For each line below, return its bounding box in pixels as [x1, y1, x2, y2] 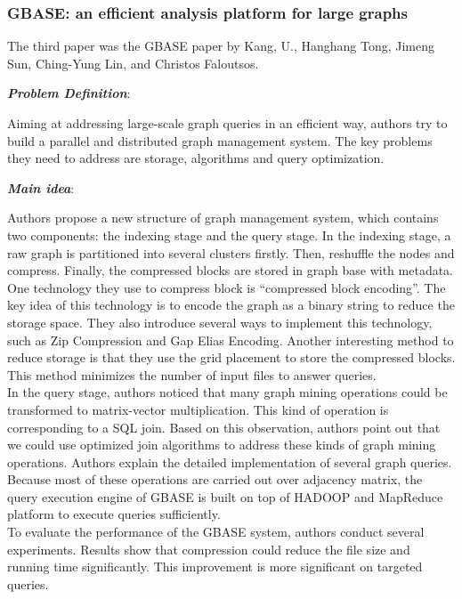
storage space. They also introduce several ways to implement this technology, [7, 312, 433, 331]
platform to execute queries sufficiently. [7, 505, 221, 523]
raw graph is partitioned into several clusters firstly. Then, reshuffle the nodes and [7, 243, 455, 262]
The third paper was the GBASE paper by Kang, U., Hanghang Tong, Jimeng [7, 36, 435, 55]
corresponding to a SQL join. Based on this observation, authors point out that [7, 417, 441, 436]
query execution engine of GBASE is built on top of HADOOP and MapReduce [7, 487, 443, 506]
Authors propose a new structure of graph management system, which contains [7, 208, 439, 227]
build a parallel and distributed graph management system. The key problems [7, 131, 433, 150]
